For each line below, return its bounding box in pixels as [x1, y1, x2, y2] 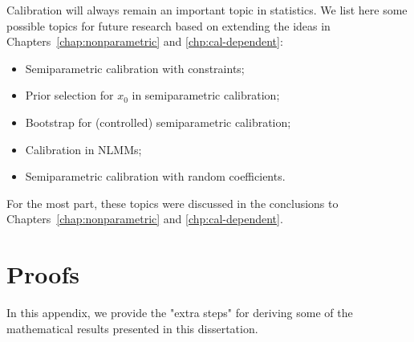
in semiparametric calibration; [132, 87, 280, 104]
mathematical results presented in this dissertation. [6, 320, 258, 336]
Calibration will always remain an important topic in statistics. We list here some [6, 2, 408, 18]
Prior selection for [25, 87, 114, 104]
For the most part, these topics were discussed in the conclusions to [6, 194, 339, 211]
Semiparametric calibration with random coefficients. [25, 168, 286, 185]
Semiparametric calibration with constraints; [25, 59, 245, 76]
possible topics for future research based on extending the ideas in [6, 17, 331, 34]
